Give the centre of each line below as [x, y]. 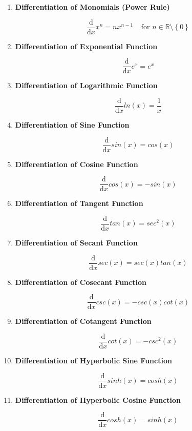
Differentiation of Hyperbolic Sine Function [93, 360]
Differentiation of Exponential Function [86, 46]
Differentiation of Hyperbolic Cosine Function [98, 399]
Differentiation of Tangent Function [79, 203]
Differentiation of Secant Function [76, 242]
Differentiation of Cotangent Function [83, 321]
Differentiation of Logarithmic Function [86, 85]
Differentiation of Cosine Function [77, 164]
